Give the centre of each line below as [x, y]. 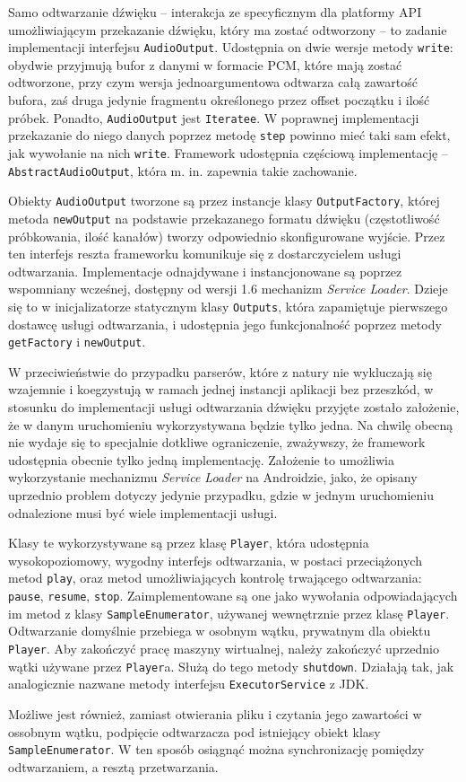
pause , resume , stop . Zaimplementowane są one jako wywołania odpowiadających [233, 596]
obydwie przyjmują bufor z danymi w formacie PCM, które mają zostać [205, 64]
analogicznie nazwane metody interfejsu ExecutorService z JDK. [189, 684]
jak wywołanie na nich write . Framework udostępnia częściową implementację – [228, 152]
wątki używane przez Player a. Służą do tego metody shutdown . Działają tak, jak [231, 666]
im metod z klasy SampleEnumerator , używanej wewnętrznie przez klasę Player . [229, 613]
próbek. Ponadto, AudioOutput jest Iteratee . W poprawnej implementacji [214, 117]
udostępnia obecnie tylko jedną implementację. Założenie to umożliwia [201, 459]
